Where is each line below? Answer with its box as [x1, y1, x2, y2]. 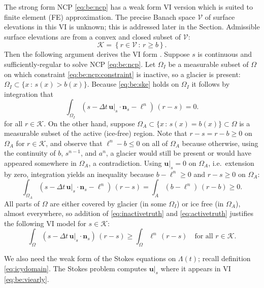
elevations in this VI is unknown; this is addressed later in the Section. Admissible [4, 21, 260, 32]
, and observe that [46, 137, 103, 148]
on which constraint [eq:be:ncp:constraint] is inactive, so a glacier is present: [4, 68, 241, 79]
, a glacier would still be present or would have [106, 148, 251, 158]
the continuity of [4, 148, 56, 158]
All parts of [4, 198, 40, 208]
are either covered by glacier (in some [50, 198, 167, 208]
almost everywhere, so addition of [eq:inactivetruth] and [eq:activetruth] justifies [4, 208, 253, 219]
